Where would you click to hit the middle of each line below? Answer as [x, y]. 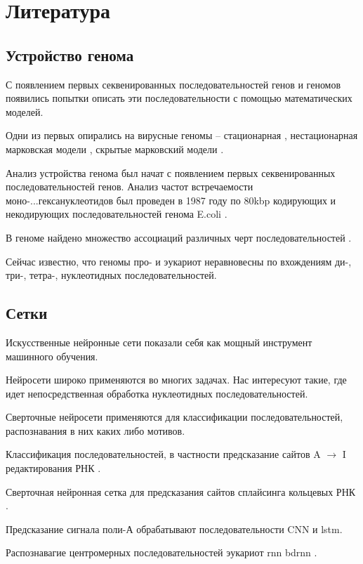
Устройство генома [70, 54]
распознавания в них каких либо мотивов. [95, 430]
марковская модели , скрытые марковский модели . [115, 149]
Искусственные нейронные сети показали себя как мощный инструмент [159, 342]
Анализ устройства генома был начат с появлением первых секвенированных [171, 172]
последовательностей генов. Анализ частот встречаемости [130, 186]
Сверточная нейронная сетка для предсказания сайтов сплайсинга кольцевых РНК [181, 491]
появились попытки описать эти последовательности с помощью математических [179, 98]
